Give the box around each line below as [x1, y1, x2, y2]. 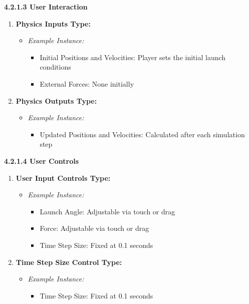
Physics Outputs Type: [16, 95, 97, 106]
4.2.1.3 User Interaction [4, 2, 88, 12]
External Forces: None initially [40, 78, 134, 89]
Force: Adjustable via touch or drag [40, 223, 149, 233]
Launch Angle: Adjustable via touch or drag [40, 206, 175, 216]
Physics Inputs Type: [16, 18, 91, 29]
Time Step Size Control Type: [16, 256, 122, 267]
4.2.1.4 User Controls [4, 155, 79, 166]
